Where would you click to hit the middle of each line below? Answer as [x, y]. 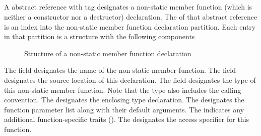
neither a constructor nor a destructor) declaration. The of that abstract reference [131, 16]
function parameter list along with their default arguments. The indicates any [124, 109]
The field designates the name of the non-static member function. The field [120, 70]
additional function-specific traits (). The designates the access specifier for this [127, 119]
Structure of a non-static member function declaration [108, 53]
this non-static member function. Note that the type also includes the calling [123, 90]
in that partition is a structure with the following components [100, 36]
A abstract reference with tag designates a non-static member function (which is [128, 7]
